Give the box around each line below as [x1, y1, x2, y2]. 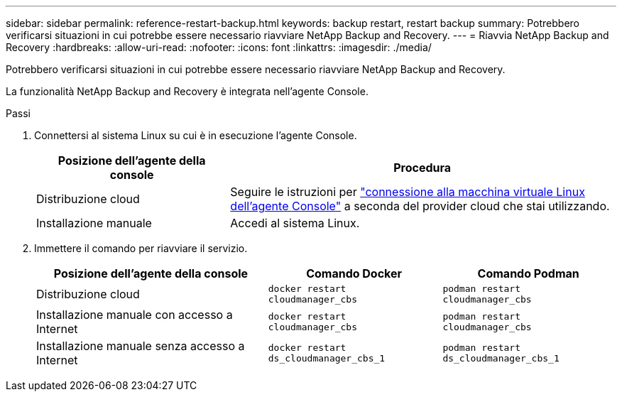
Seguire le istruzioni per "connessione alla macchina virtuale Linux [230, 185, 585, 199]
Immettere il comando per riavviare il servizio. [34, 242, 248, 254]
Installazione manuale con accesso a [36, 308, 233, 322]
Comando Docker [306, 266, 403, 281]
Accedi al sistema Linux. [230, 216, 360, 230]
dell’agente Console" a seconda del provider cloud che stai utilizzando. [230, 199, 610, 213]
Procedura [393, 161, 452, 175]
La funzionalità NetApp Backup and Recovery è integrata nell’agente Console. [6, 85, 369, 97]
